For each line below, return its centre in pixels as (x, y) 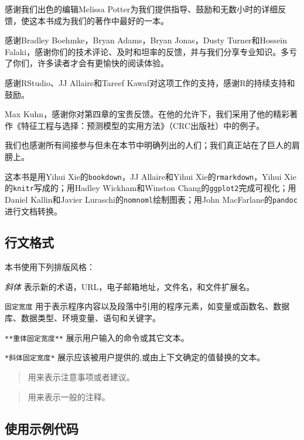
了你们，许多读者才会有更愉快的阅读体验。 (87, 63)
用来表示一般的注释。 (69, 396)
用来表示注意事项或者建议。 (81, 377)
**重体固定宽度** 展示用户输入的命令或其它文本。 (97, 337)
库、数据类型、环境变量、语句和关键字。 (83, 318)
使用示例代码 (42, 428)
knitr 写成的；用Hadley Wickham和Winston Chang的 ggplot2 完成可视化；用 (155, 188)
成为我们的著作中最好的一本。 (111, 20)
